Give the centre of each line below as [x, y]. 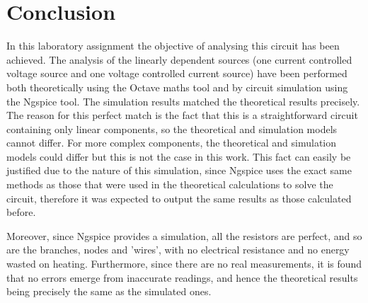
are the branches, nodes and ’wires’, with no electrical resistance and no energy [178, 250]
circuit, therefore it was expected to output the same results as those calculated [179, 198]
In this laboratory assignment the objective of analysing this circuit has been [173, 46]
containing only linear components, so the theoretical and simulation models [172, 128]
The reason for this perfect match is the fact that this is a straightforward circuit [182, 115]
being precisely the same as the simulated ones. [109, 291]
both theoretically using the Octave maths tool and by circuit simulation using [177, 87]
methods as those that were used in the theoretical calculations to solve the [170, 184]
